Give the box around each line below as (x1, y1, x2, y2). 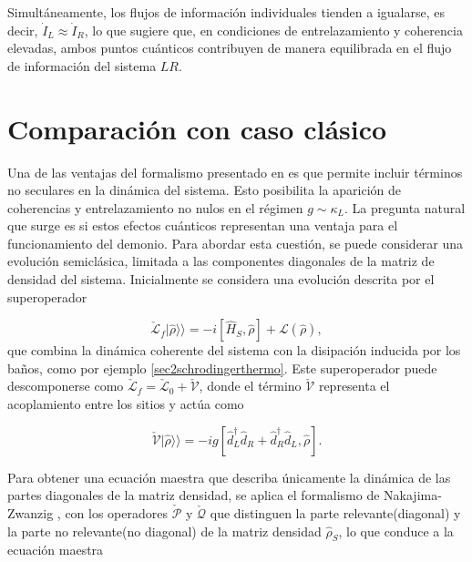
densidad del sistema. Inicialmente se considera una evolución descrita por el (7, 270, 435, 289)
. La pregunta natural (344, 198, 466, 217)
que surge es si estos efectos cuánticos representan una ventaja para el (7, 216, 398, 235)
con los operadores (65, 504, 168, 523)
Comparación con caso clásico (7, 109, 387, 147)
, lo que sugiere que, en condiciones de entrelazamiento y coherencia (84, 20, 463, 39)
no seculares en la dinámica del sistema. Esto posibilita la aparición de (7, 180, 401, 199)
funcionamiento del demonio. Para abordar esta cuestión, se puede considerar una (7, 233, 464, 252)
